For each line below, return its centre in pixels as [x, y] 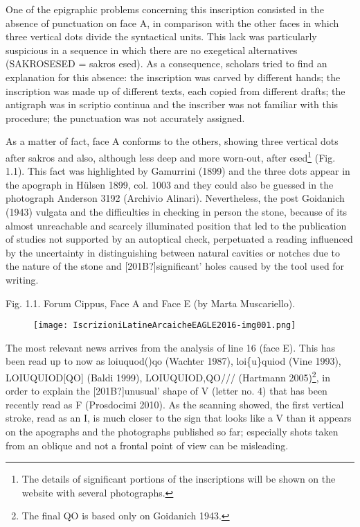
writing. [22, 279]
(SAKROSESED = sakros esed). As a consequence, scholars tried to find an [166, 63]
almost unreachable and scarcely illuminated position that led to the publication [176, 225]
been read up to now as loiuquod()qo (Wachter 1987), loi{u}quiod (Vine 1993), [173, 361]
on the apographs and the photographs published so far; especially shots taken [172, 431]
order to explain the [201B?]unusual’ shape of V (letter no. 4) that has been [166, 391]
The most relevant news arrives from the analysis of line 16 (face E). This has [171, 347]
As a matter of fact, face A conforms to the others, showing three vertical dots [172, 141]
